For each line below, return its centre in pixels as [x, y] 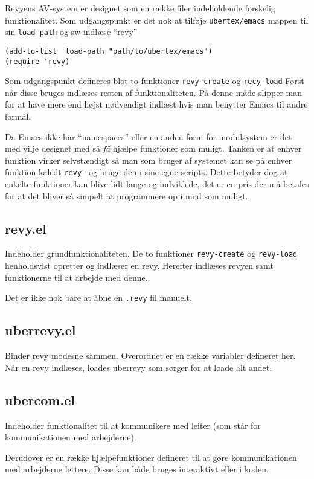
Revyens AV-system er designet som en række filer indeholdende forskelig [140, 8]
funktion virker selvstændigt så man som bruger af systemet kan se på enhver [149, 160]
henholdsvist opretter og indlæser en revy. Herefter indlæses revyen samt [139, 265]
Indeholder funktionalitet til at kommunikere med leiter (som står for [133, 425]
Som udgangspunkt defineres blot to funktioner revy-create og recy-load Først [155, 81]
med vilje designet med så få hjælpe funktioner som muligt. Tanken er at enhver [153, 148]
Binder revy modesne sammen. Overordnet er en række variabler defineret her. [150, 355]
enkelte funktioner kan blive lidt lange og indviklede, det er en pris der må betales [157, 184]
